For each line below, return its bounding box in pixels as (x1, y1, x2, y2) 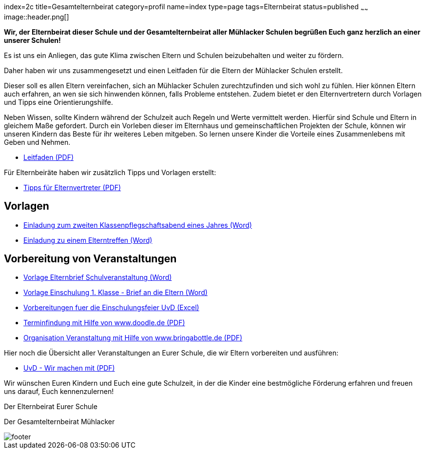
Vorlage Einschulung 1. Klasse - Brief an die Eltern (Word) (23, 288, 208, 297)
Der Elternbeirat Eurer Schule (4, 402, 97, 411)
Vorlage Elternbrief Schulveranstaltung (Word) (23, 273, 172, 282)
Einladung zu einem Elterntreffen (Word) (23, 236, 153, 244)
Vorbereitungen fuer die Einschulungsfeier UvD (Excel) (23, 303, 199, 312)
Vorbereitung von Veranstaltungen (4, 253, 177, 265)
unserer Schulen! (4, 36, 61, 44)
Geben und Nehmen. (4, 138, 71, 146)
